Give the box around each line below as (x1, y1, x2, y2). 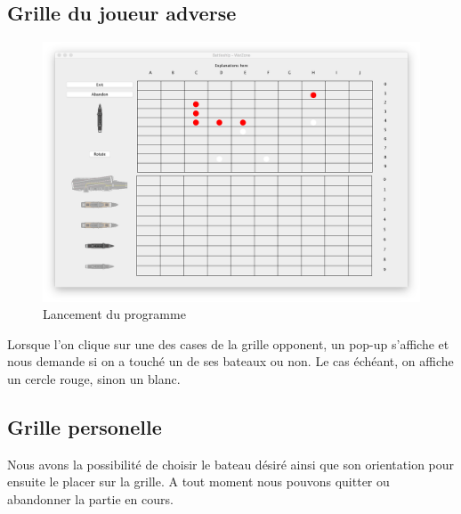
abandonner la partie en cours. (7, 490, 174, 509)
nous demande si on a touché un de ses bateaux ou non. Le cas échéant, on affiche (7, 352, 454, 371)
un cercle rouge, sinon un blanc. (7, 370, 181, 388)
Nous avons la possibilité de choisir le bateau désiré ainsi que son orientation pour (7, 454, 455, 473)
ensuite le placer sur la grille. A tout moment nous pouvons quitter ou (7, 472, 390, 491)
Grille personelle (7, 413, 162, 441)
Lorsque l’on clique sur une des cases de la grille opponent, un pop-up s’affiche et (7, 334, 449, 353)
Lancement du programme (43, 305, 186, 323)
